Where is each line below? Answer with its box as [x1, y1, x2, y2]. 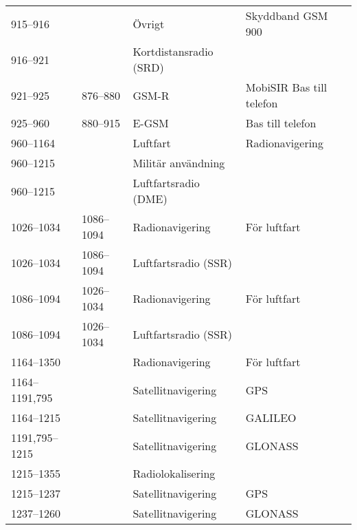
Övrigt [133, 15, 165, 32]
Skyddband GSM [245, 8, 328, 23]
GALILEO [245, 410, 297, 425]
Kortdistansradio [133, 43, 214, 59]
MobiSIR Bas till [245, 79, 327, 95]
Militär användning [133, 155, 225, 171]
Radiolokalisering [133, 465, 216, 481]
